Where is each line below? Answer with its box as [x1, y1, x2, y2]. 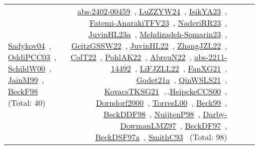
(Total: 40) [8, 97, 46, 108]
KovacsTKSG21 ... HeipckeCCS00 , [104, 85, 227, 97]
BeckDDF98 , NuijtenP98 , [103, 108, 200, 120]
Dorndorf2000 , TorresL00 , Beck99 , [96, 97, 227, 108]
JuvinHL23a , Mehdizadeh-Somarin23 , [88, 28, 227, 40]
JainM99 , [8, 74, 44, 85]
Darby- [203, 108, 227, 120]
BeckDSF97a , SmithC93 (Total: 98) [95, 131, 227, 143]
